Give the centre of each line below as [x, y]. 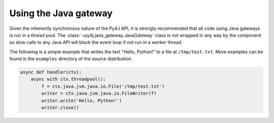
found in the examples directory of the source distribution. [71, 59]
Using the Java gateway [61, 13]
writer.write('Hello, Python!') [81, 100]
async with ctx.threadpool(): [68, 79]
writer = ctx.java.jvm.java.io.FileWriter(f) [99, 93]
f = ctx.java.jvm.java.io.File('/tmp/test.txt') [103, 86]
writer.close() [60, 108]
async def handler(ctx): [51, 72]
